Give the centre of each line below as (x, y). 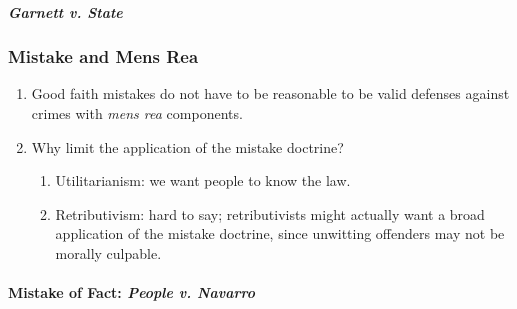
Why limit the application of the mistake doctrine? (187, 146)
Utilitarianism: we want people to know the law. (203, 180)
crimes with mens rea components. (137, 113)
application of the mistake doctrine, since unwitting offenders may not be (280, 233)
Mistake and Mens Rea (103, 56)
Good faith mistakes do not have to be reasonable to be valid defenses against (270, 93)
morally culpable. (108, 252)
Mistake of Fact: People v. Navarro (132, 292)
